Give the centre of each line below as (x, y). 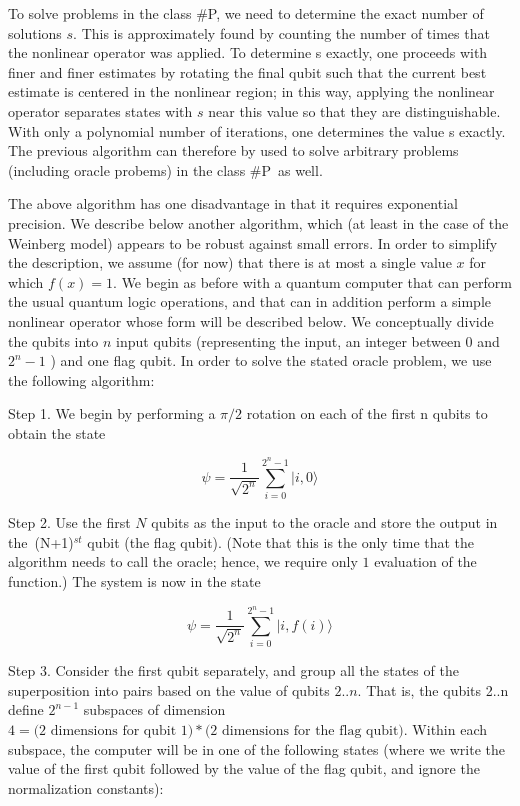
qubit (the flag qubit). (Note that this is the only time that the (281, 541)
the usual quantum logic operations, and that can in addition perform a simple (250, 301)
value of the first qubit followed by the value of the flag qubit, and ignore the (244, 768)
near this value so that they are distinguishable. (354, 110)
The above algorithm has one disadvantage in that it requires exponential (233, 203)
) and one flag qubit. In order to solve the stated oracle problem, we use (271, 360)
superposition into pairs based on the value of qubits (169, 689)
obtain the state (57, 432)
